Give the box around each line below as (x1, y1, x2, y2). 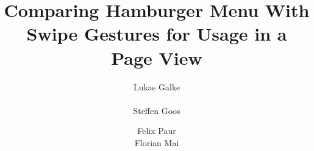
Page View (111, 45, 202, 70)
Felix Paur (137, 124, 176, 137)
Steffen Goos (133, 104, 180, 116)
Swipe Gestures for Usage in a (26, 21, 287, 46)
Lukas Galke (133, 80, 180, 93)
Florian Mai (134, 136, 179, 149)
